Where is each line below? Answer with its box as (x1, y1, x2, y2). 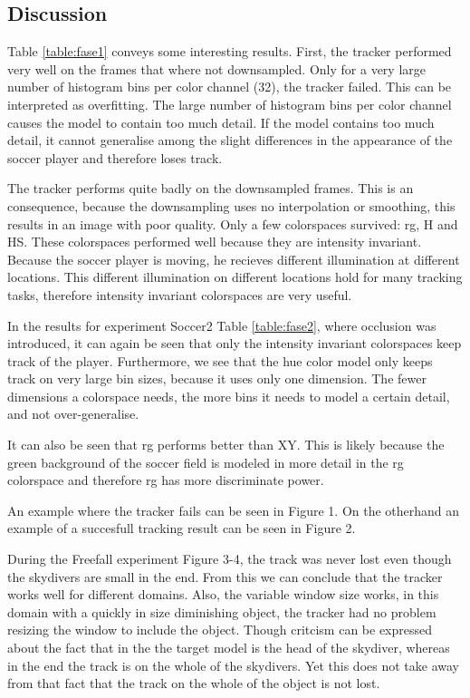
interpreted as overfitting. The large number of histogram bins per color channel (7, 94, 452, 113)
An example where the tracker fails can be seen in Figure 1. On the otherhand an (7, 500, 460, 519)
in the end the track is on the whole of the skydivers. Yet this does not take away (7, 655, 459, 674)
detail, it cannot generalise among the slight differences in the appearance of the (7, 131, 453, 150)
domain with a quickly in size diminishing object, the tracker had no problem (7, 602, 436, 621)
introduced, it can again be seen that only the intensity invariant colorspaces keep (7, 334, 462, 353)
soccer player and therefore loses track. (7, 148, 223, 167)
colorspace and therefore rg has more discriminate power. (7, 470, 324, 490)
